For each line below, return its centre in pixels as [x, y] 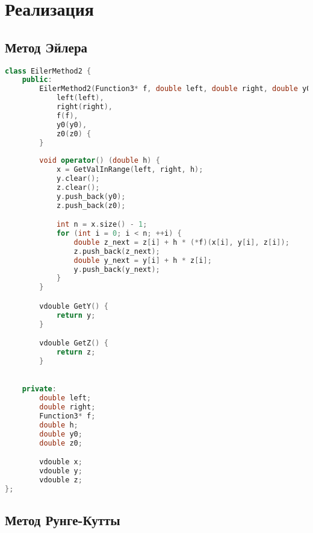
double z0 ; [61, 443]
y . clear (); [78, 179]
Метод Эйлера [46, 47]
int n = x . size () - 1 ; [102, 225]
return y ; [76, 315]
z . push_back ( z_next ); [117, 251]
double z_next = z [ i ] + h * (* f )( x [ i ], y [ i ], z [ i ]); [181, 242]
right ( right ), [84, 107]
